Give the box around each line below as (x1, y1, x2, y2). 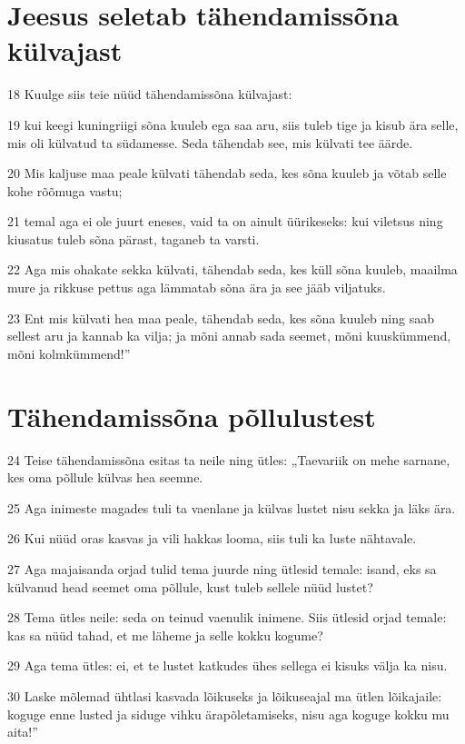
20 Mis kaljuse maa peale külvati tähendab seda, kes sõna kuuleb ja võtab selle (7, 164, 447, 183)
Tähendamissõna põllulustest (7, 397, 376, 434)
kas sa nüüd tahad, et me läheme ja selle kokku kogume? (7, 625, 323, 644)
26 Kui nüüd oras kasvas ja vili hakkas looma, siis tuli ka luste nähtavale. (7, 529, 417, 548)
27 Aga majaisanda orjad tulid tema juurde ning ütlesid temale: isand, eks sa (7, 559, 437, 578)
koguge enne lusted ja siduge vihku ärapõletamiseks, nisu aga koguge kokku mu (7, 704, 450, 723)
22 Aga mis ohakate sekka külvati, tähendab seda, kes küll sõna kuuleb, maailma (7, 260, 458, 279)
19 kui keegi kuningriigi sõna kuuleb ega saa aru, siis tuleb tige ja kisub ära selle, (7, 114, 459, 134)
